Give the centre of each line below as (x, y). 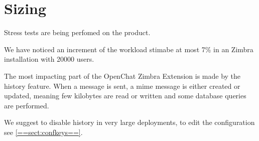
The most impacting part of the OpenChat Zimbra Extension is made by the (122, 76)
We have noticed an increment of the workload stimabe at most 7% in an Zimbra (129, 49)
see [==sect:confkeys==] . (43, 132)
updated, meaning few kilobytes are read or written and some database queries (125, 96)
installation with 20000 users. (49, 59)
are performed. (27, 105)
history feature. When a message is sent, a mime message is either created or (122, 86)
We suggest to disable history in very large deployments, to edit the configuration (129, 122)
